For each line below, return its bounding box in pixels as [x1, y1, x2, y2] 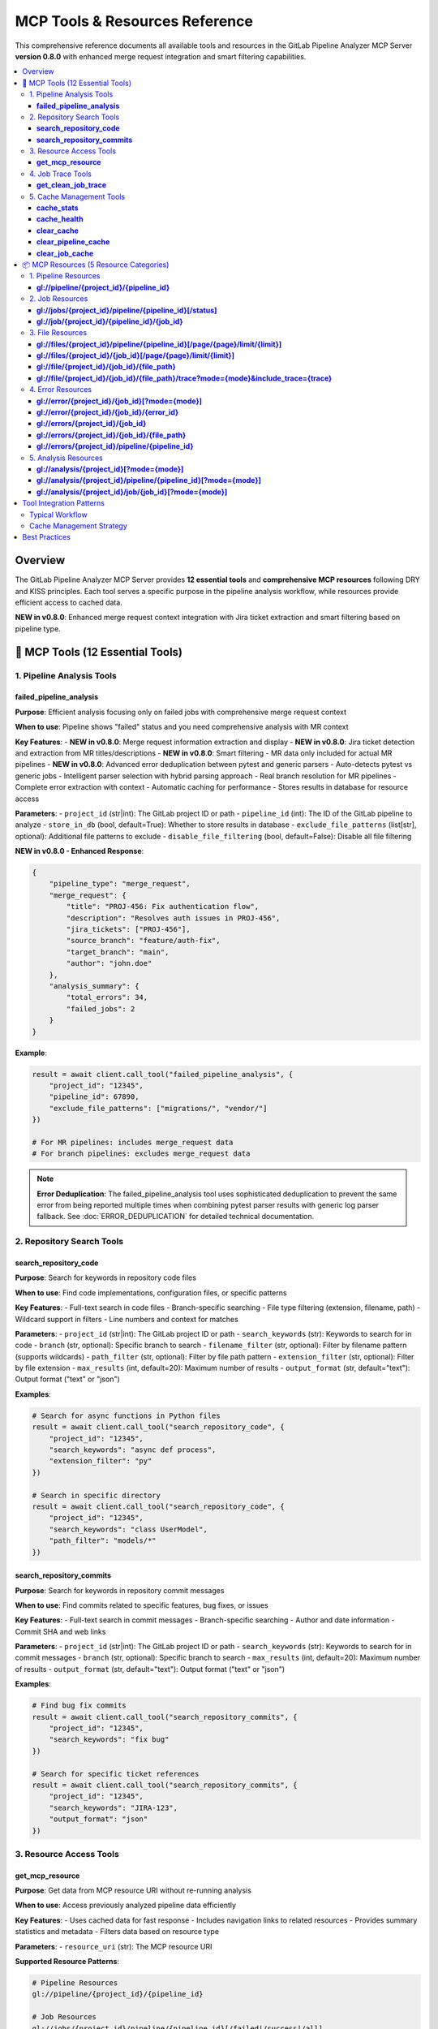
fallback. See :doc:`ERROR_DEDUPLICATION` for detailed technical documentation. [36, 1212, 315, 1221]
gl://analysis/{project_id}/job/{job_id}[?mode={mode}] [36, 487, 228, 497]
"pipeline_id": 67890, [49, 1092, 140, 1101]
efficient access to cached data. [15, 597, 123, 608]
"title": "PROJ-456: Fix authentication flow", [66, 902, 260, 911]
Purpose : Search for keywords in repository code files [15, 1273, 196, 1282]
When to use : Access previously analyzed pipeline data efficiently [15, 1900, 237, 1911]
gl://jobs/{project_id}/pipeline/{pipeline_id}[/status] [36, 305, 217, 315]
